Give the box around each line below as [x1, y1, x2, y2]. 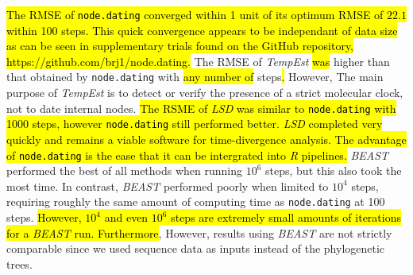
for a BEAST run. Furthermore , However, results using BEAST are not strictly [6, 224, 392, 241]
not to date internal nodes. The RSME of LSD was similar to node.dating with [6, 99, 396, 116]
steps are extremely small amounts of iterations [171, 209, 401, 226]
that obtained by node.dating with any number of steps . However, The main [6, 68, 384, 85]
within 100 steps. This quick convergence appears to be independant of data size [6, 21, 398, 38]
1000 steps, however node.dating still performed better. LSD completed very [6, 115, 383, 132]
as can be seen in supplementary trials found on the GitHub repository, [6, 37, 354, 54]
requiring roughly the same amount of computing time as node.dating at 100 [6, 193, 385, 210]
